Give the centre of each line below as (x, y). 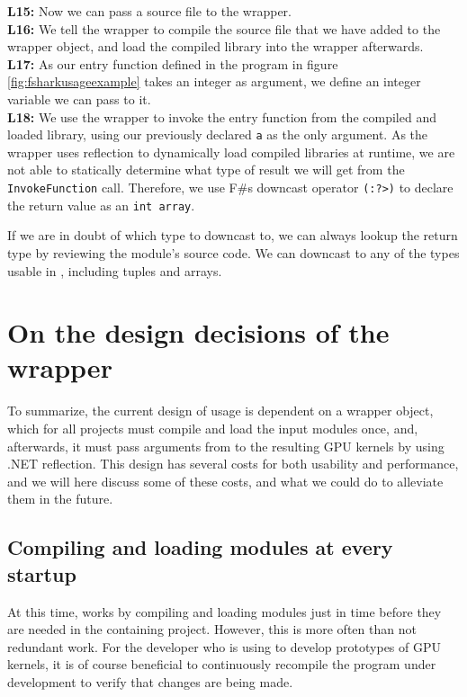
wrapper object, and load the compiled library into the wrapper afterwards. (216, 46)
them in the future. (60, 499)
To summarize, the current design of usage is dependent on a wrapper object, (220, 411)
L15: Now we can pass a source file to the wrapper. (150, 11)
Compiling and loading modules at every (200, 547)
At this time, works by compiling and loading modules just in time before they (225, 611)
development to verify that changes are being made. (150, 681)
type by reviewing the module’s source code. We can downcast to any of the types (233, 252)
